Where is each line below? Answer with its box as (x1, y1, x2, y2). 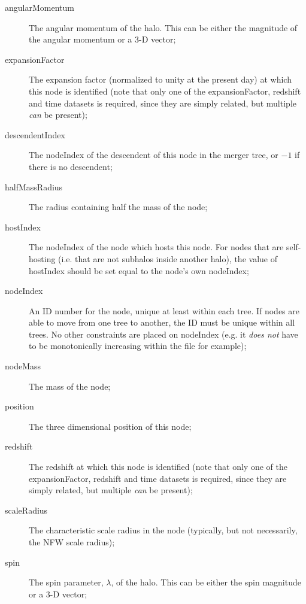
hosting (29, 252, 56, 265)
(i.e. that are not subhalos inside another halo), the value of (58, 252, 277, 265)
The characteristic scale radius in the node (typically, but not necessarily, (29, 524, 298, 536)
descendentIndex (5, 128, 65, 141)
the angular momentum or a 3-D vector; (29, 33, 176, 45)
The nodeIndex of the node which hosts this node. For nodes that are (29, 241, 284, 253)
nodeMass (5, 360, 41, 372)
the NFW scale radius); (29, 536, 115, 548)
